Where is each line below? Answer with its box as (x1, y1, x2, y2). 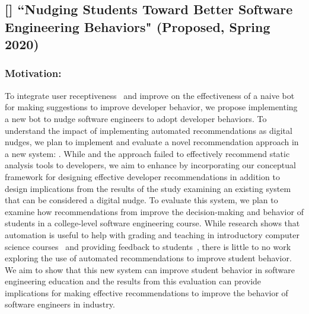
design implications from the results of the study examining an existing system (5, 182, 291, 194)
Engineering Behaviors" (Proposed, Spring (5, 17, 270, 36)
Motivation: (5, 66, 62, 81)
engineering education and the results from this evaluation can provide (5, 275, 262, 287)
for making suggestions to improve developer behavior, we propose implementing (5, 101, 298, 113)
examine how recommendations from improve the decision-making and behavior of (5, 205, 304, 217)
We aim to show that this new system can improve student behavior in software (5, 263, 295, 275)
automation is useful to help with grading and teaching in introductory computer (5, 228, 300, 241)
